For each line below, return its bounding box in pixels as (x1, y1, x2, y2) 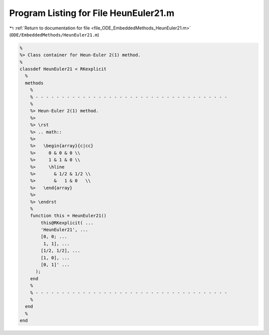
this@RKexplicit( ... (40, 220, 94, 226)
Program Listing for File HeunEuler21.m (9, 7, 174, 18)
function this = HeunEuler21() (30, 213, 107, 219)
